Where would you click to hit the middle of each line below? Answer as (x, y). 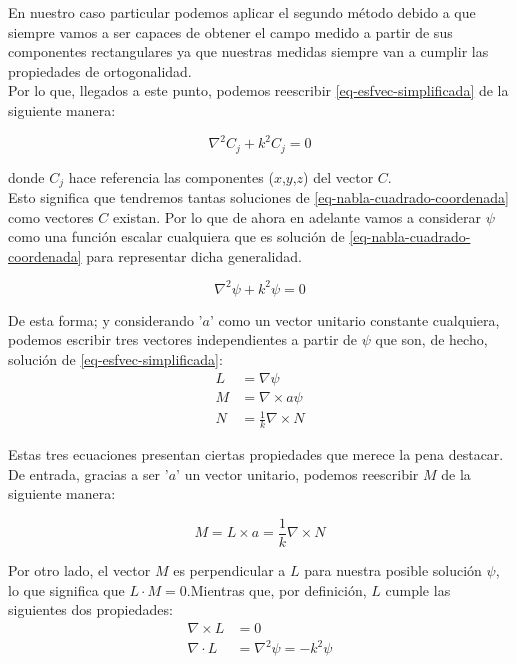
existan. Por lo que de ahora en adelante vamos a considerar (297, 216)
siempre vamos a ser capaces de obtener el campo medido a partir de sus (230, 31)
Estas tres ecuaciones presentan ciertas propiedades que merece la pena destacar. (256, 454)
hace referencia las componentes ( (171, 176)
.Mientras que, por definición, (276, 589)
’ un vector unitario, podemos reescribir (297, 473)
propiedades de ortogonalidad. (100, 70)
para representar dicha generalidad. (194, 255)
